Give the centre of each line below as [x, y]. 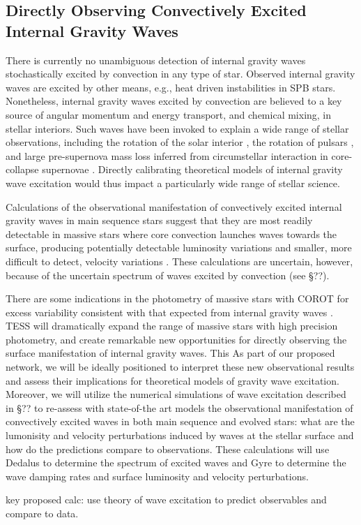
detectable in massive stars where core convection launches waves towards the [171, 234]
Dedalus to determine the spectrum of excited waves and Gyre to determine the [176, 463]
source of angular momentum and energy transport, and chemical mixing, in [169, 114]
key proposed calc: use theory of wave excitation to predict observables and [166, 500]
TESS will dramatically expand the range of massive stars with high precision [172, 326]
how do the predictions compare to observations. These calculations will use [168, 449]
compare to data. [42, 513]
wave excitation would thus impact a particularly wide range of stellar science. [173, 183]
